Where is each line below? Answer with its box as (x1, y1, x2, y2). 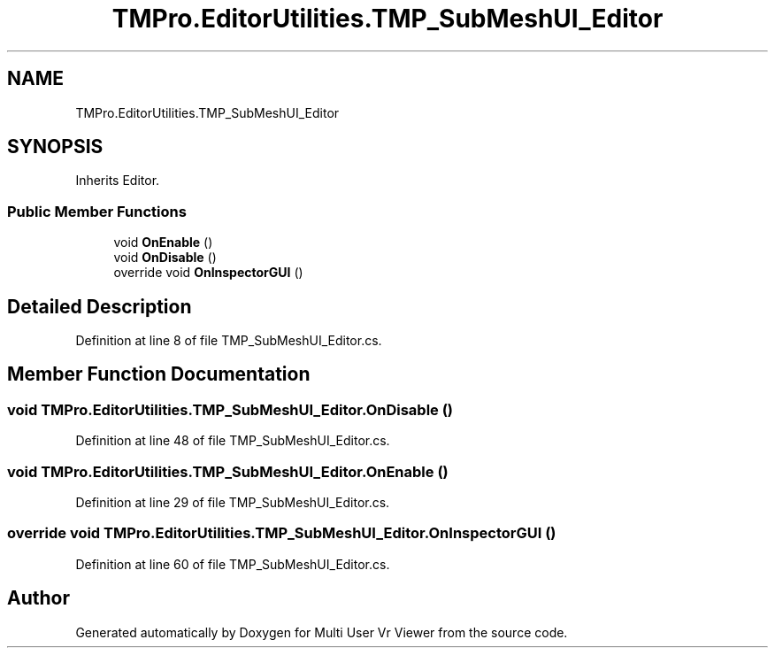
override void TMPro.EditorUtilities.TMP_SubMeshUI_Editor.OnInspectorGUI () (7, 524, 556, 543)
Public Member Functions (7, 202, 187, 220)
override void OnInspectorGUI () (113, 265, 303, 281)
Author (7, 587, 70, 610)
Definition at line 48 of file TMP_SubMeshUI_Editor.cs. (75, 433, 390, 449)
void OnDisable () (113, 250, 217, 266)
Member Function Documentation (7, 363, 311, 386)
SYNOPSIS (7, 135, 104, 158)
